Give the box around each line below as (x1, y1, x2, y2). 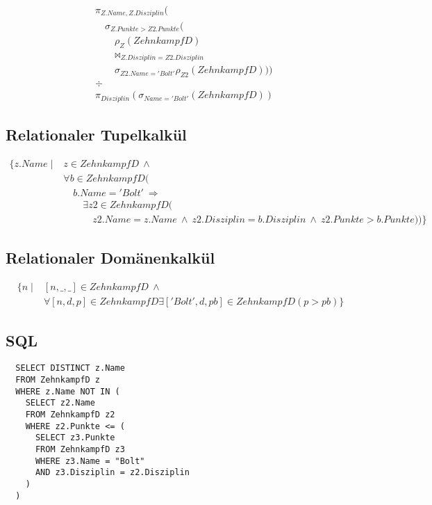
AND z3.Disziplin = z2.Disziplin (35, 467, 190, 478)
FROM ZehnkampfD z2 (25, 410, 115, 420)
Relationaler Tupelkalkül (6, 124, 187, 145)
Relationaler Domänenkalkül (6, 247, 215, 268)
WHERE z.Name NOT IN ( (15, 386, 120, 396)
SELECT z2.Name (25, 398, 95, 408)
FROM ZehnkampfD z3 (35, 444, 125, 455)
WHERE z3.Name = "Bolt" (35, 456, 145, 466)
